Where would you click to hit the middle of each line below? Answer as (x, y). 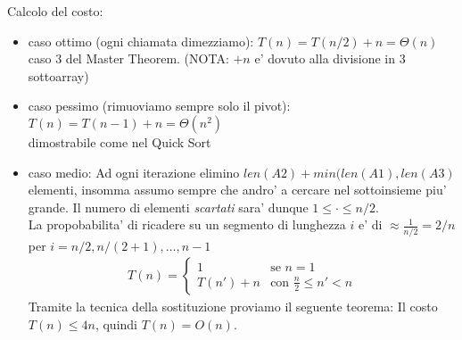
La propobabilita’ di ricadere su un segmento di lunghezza (187, 224)
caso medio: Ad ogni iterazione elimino (134, 172)
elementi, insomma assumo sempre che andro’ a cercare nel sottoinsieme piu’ (237, 190)
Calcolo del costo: (55, 11)
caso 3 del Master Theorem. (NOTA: (128, 58)
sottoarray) (58, 75)
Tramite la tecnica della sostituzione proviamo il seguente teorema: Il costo (233, 307)
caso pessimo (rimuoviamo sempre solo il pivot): (159, 106)
